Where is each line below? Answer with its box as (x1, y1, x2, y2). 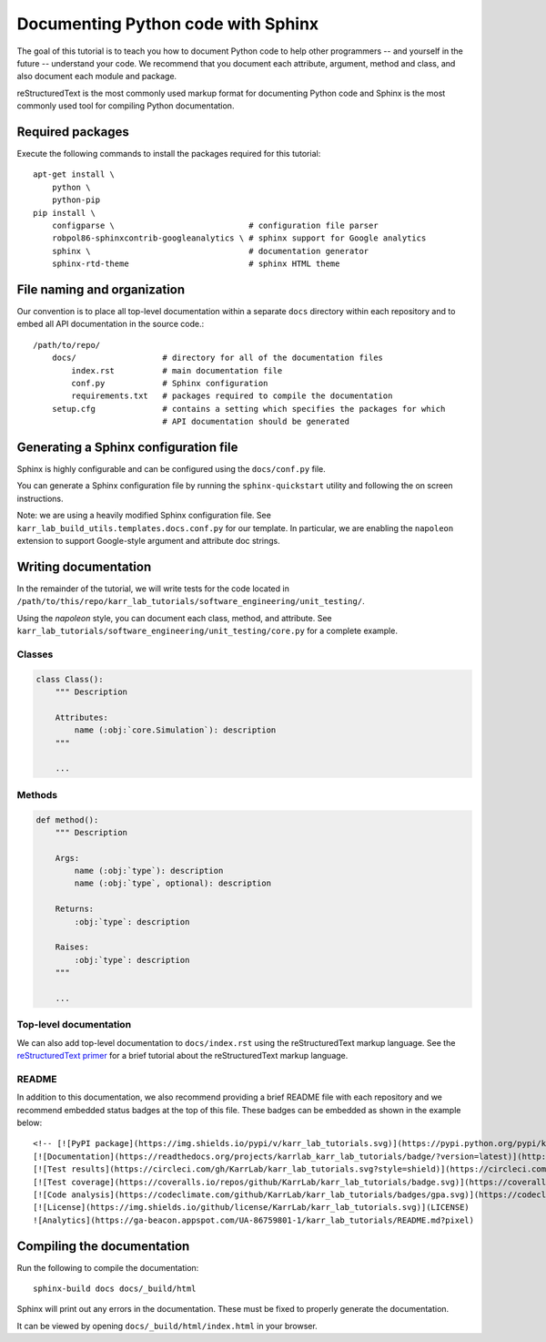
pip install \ (33, 208, 96, 218)
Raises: (55, 942, 90, 952)
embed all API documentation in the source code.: (16, 319, 205, 330)
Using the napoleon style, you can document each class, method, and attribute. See (16, 612, 332, 623)
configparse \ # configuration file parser (51, 220, 379, 230)
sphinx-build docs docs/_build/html (33, 1284, 197, 1294)
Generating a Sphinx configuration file (16, 439, 238, 455)
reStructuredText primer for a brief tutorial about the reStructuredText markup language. (16, 1050, 349, 1061)
